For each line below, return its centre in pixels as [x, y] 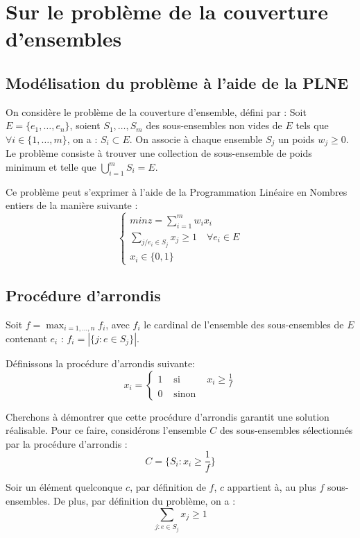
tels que [312, 125]
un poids [297, 138]
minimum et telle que [51, 167]
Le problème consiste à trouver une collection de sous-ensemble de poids [159, 153]
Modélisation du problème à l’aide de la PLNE [177, 82]
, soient [85, 125]
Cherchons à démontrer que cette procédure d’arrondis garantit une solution [168, 416]
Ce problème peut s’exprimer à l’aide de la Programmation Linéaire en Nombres [177, 191]
